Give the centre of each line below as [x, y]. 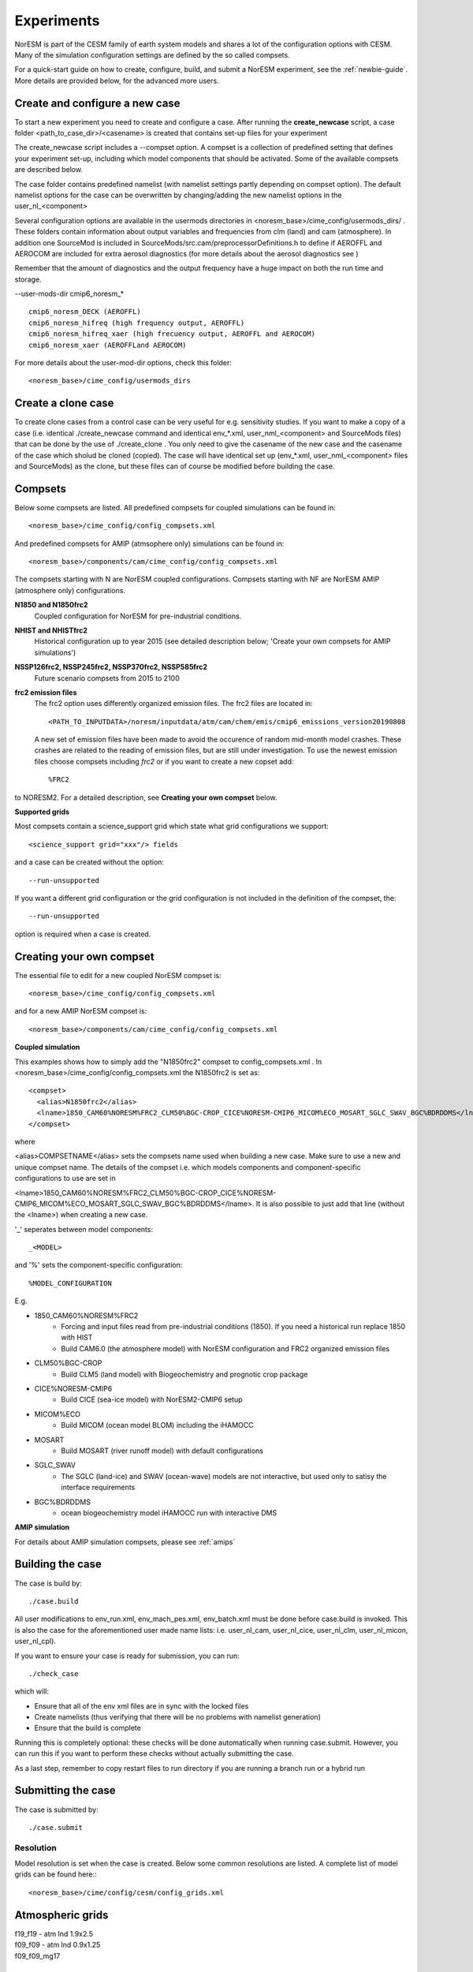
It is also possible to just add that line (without [330, 1204]
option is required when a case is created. [83, 934]
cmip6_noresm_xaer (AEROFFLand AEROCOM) [108, 345]
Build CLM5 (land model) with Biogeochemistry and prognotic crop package [184, 1374]
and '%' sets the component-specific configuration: [99, 1265]
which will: [32, 1691]
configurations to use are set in [65, 1178]
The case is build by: [48, 1583]
